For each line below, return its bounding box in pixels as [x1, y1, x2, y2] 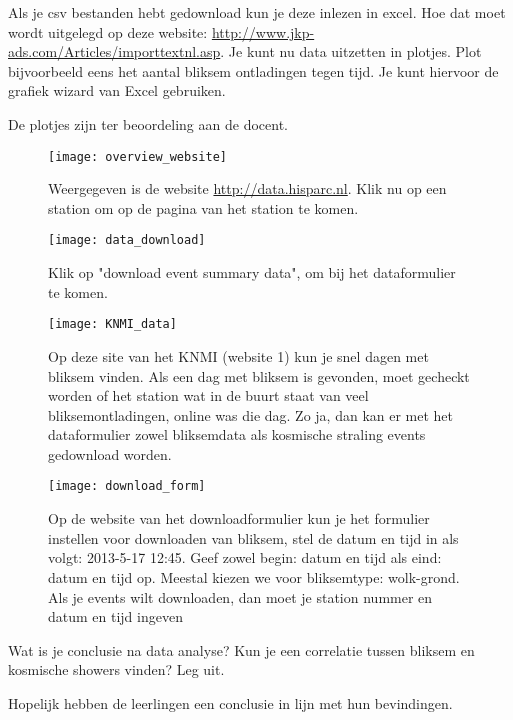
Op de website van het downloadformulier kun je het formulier [48, 508, 430, 529]
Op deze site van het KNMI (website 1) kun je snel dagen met [48, 345, 429, 366]
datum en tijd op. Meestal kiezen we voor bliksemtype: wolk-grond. [48, 566, 460, 587]
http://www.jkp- [211, 21, 315, 42]
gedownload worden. [48, 443, 172, 464]
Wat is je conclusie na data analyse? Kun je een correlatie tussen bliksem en [8, 639, 475, 660]
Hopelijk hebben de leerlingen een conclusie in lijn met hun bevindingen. [8, 692, 453, 713]
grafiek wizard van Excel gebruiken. [8, 80, 226, 101]
